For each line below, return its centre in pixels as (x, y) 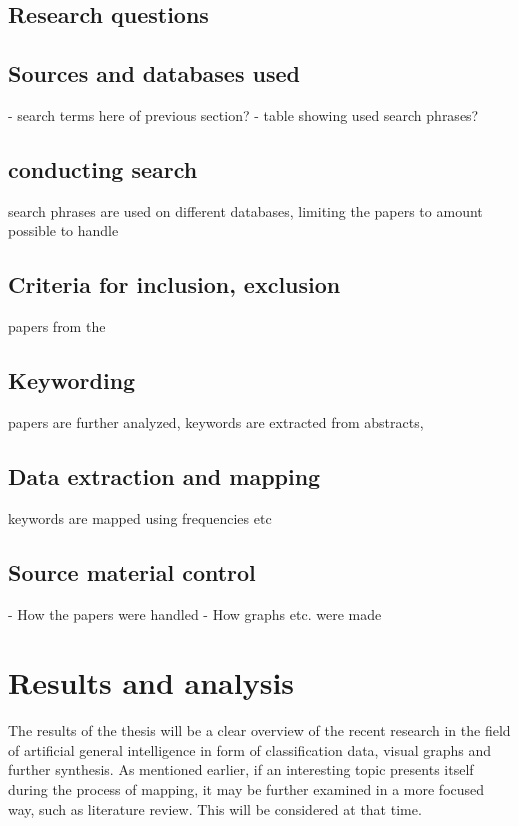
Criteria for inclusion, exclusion (174, 284)
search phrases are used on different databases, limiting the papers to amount (245, 210)
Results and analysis (151, 682)
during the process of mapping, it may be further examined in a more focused (246, 789)
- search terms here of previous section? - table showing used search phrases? (243, 114)
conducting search (103, 168)
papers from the (57, 326)
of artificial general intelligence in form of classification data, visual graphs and (250, 749)
